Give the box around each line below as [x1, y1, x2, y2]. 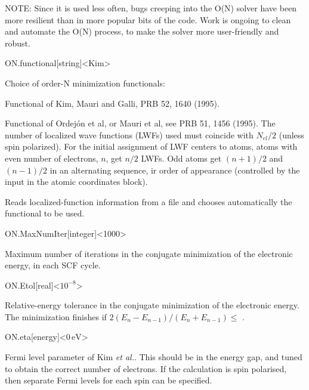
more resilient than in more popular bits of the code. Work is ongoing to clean [5, 13, 291, 26]
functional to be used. [5, 207, 85, 219]
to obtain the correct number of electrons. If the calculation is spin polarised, [5, 362, 287, 374]
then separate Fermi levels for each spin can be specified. [5, 374, 212, 386]
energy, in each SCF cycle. [5, 259, 101, 271]
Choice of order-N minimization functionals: [5, 76, 165, 89]
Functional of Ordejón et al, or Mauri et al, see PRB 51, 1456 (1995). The [5, 117, 276, 129]
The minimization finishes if [5, 310, 107, 323]
